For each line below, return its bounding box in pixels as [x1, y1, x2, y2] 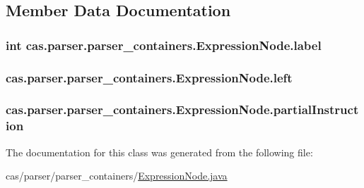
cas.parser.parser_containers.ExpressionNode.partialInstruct [6, 101, 359, 118]
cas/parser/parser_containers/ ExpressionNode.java [6, 168, 228, 183]
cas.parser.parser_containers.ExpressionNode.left [6, 68, 293, 86]
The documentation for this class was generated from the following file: [6, 144, 313, 159]
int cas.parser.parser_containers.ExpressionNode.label [6, 36, 322, 54]
